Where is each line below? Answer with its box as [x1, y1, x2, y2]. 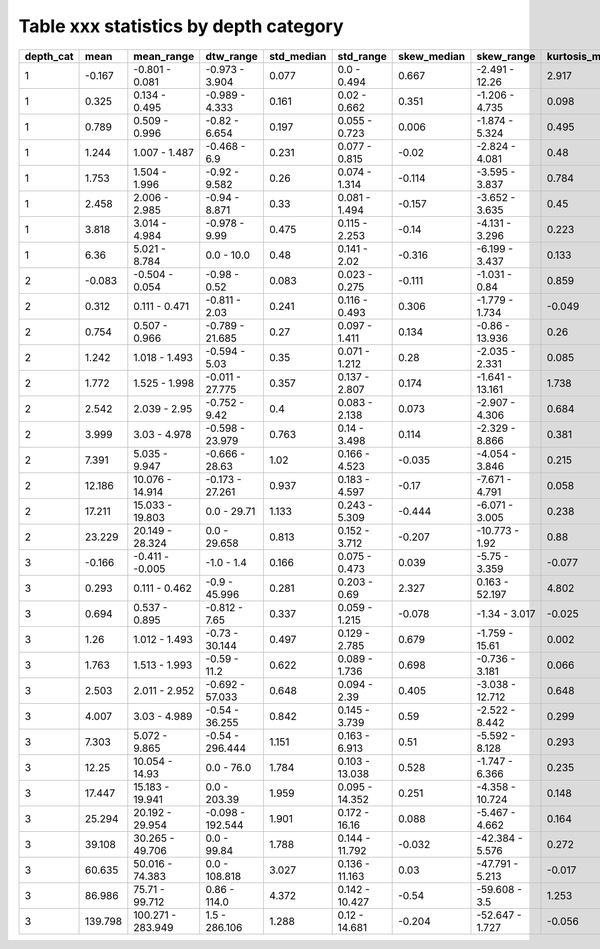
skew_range [476, 49, 536, 63]
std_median [268, 49, 327, 63]
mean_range [133, 49, 195, 63]
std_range [337, 49, 387, 63]
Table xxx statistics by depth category [18, 15, 344, 37]
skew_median [398, 49, 465, 63]
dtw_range [205, 49, 259, 63]
